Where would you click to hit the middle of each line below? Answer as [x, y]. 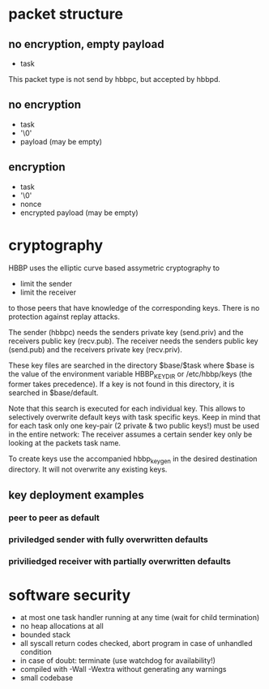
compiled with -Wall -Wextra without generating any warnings [123, 670]
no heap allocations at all [62, 627]
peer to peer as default [54, 518]
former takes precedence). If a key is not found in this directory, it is [122, 384]
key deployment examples [76, 495]
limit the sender [46, 283]
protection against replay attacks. [64, 317]
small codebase [47, 678]
